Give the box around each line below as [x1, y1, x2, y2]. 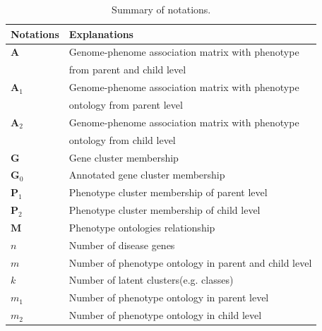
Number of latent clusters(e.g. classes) [68, 272, 234, 287]
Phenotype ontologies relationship [68, 219, 215, 234]
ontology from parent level [68, 97, 183, 112]
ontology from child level [68, 132, 176, 147]
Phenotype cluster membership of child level [68, 203, 261, 217]
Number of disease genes [68, 237, 175, 252]
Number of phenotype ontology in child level [68, 308, 262, 323]
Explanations [68, 26, 133, 41]
